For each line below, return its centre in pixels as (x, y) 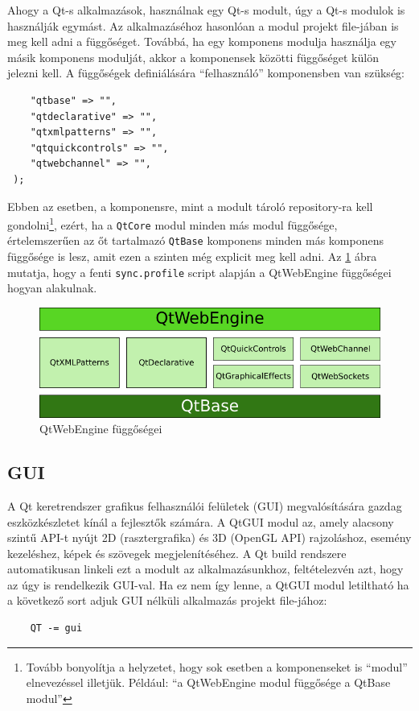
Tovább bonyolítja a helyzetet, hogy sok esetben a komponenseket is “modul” (217, 666)
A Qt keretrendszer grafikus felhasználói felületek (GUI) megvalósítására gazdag (205, 505)
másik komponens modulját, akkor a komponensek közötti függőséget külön (193, 57)
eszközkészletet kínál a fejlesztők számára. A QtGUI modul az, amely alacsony (201, 521)
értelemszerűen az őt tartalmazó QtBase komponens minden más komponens (196, 240)
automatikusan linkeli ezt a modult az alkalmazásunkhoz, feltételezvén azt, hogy (205, 569)
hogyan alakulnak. (52, 288)
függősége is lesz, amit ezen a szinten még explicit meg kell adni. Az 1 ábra (192, 256)
